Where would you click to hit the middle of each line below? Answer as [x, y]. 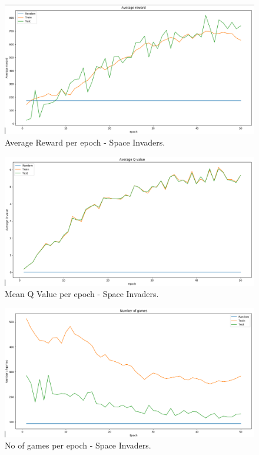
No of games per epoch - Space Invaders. [78, 445]
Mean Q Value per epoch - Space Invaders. [82, 294]
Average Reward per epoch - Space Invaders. [85, 142]
